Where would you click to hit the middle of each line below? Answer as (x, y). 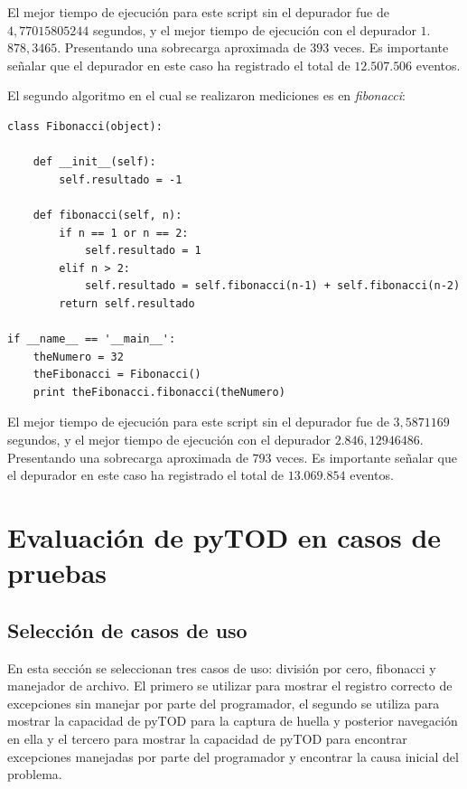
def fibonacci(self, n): (107, 215)
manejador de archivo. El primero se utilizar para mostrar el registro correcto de (230, 686)
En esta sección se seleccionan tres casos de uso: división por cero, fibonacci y (222, 667)
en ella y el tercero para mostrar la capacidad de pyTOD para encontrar (207, 738)
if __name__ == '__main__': (92, 339)
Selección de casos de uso (127, 629)
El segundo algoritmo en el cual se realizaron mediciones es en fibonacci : (206, 95)
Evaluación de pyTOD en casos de (224, 537)
